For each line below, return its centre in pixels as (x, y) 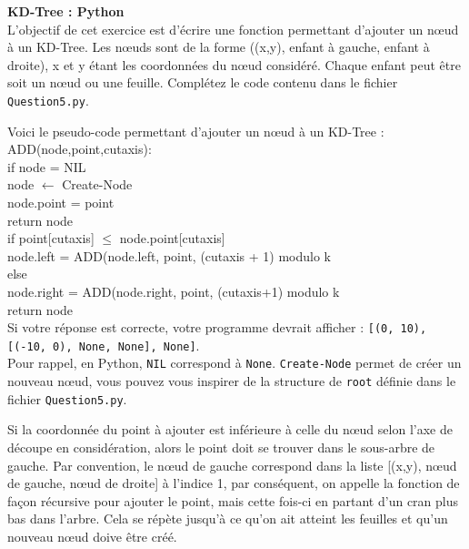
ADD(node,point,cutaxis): (80, 149)
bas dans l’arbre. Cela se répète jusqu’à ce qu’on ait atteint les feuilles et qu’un (228, 518)
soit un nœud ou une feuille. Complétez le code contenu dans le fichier (203, 82)
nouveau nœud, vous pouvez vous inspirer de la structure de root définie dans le (232, 381)
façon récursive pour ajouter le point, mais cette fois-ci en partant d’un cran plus (233, 500)
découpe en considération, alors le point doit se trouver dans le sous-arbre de (221, 447)
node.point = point (61, 202)
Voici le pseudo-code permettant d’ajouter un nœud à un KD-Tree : (196, 131)
